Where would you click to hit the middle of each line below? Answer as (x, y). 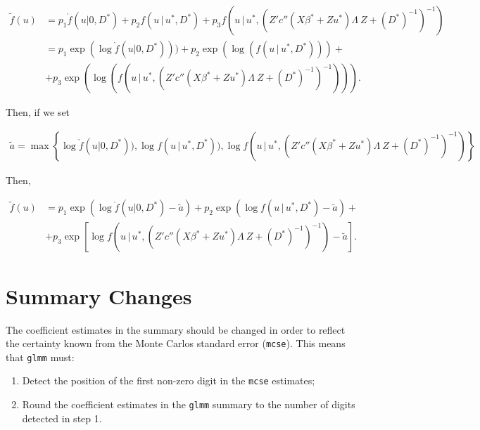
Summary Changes (99, 295)
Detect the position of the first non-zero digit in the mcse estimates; (169, 380)
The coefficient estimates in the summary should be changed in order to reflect (176, 329)
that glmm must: (40, 357)
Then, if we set (38, 112)
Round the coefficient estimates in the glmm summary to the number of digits (189, 404)
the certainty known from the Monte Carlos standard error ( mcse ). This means (176, 343)
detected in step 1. (62, 418)
